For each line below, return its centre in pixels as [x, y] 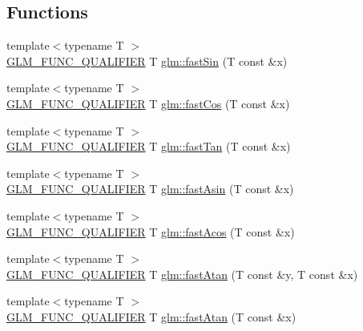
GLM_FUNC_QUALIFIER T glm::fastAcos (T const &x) [151, 231]
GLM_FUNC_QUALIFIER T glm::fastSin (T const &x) [147, 61]
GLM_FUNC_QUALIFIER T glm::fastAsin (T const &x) [150, 189]
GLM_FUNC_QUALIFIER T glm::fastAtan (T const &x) [151, 316]
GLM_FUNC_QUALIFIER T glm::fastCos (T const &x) [148, 103]
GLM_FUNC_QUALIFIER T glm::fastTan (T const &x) [149, 146]
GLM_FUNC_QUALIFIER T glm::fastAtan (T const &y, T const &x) [182, 274]
